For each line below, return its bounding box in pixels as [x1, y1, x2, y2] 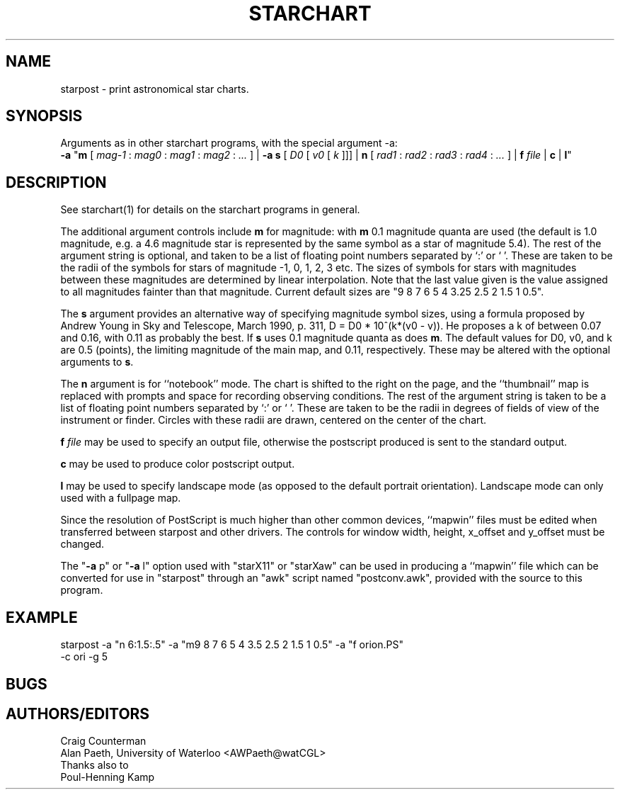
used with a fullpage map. [60, 492, 181, 504]
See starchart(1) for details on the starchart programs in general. [60, 203, 360, 216]
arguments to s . [60, 356, 134, 368]
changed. [60, 538, 105, 551]
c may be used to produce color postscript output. [60, 458, 295, 470]
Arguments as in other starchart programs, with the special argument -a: [60, 137, 398, 150]
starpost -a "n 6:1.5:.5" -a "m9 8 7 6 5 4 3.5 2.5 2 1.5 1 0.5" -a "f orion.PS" [60, 638, 403, 651]
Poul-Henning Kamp [60, 771, 155, 784]
